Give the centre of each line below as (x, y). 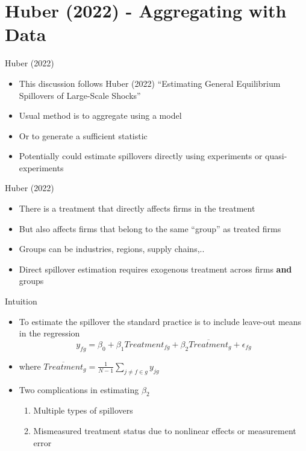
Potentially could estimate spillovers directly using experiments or (141, 156)
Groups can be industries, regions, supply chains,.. (112, 249)
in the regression (49, 333)
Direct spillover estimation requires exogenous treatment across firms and (155, 269)
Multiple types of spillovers (83, 410)
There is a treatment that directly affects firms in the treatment (137, 208)
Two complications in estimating (79, 389)
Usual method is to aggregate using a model (100, 115)
